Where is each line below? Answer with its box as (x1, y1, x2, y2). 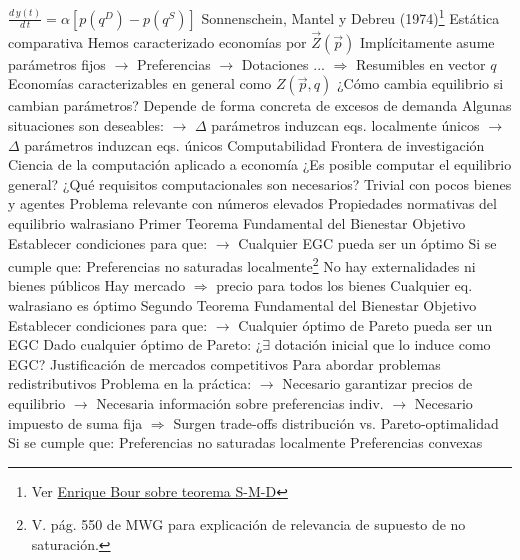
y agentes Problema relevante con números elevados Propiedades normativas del (8, 193, 497, 214)
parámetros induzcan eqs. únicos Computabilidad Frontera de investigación (24, 134, 485, 155)
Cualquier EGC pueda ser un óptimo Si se (238, 232, 497, 253)
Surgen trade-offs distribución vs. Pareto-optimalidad (173, 412, 499, 433)
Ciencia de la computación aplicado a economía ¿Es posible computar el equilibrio (8, 154, 512, 175)
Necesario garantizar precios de (282, 373, 473, 394)
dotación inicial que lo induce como (274, 334, 491, 355)
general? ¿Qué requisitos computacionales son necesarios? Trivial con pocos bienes (8, 173, 512, 194)
